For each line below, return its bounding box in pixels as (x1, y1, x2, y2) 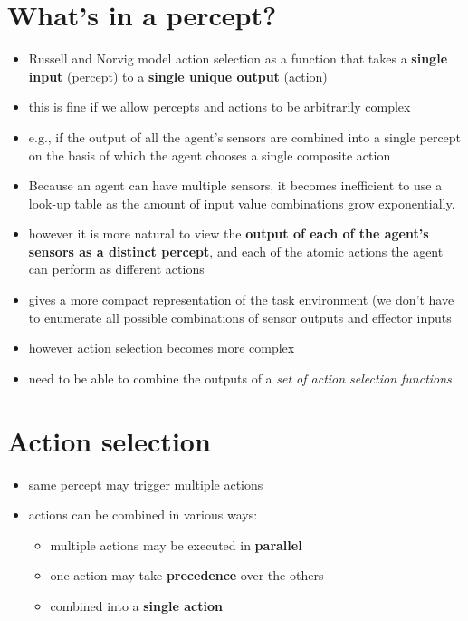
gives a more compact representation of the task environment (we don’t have (28, 290, 454, 309)
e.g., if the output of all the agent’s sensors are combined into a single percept (28, 127, 462, 146)
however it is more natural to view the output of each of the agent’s (28, 224, 429, 243)
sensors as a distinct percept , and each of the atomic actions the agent (28, 241, 444, 260)
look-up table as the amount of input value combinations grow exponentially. (28, 193, 455, 212)
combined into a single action (50, 596, 223, 615)
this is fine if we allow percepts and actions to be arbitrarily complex (28, 97, 411, 116)
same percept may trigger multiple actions (28, 474, 263, 493)
